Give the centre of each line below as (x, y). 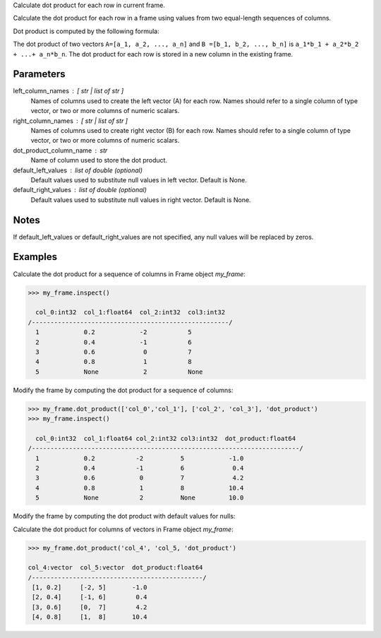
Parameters (39, 74)
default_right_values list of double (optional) (80, 190)
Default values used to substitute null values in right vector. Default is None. (141, 200)
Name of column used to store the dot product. (99, 160)
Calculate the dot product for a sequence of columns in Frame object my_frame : (129, 274)
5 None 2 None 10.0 (140, 498)
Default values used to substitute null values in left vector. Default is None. (139, 179)
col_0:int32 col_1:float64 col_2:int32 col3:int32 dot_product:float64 (166, 438)
